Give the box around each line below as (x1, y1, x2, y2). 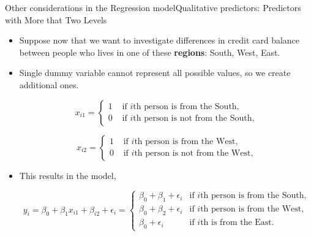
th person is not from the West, (134, 149, 253, 158)
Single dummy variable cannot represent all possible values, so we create (19, 66, 291, 79)
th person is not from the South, (133, 114, 255, 123)
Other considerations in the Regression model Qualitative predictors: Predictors (5, 1, 301, 13)
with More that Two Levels (5, 13, 107, 26)
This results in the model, (19, 169, 116, 181)
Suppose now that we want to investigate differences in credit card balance (19, 34, 300, 47)
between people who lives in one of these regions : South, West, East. (19, 45, 280, 58)
